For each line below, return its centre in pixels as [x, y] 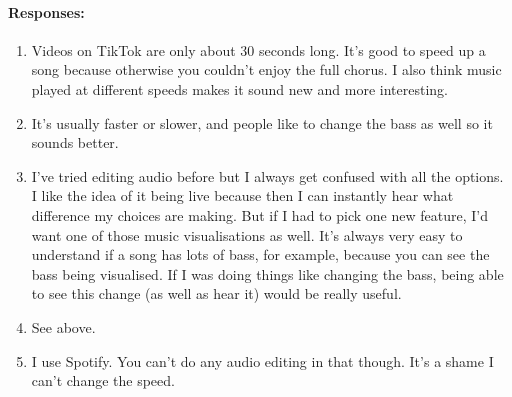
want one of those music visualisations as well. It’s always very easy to [247, 234]
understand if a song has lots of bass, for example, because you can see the [260, 254]
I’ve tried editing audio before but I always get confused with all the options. [267, 175]
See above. [63, 326]
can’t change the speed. [103, 380]
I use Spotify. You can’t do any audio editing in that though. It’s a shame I [262, 360]
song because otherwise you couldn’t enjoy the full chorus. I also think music [266, 69]
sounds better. [75, 142]
